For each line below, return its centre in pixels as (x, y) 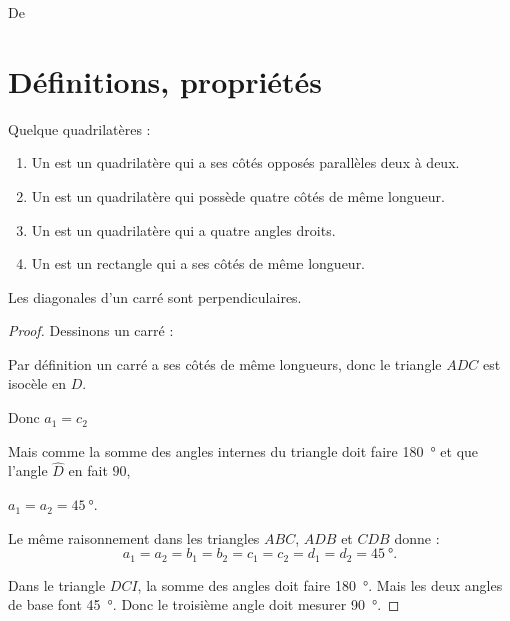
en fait (88, 470)
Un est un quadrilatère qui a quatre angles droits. (183, 229)
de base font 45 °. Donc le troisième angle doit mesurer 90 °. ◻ (204, 604)
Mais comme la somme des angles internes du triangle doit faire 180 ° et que (243, 450)
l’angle (28, 470)
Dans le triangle (57, 584)
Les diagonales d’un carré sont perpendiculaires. (155, 296)
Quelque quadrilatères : (79, 128)
